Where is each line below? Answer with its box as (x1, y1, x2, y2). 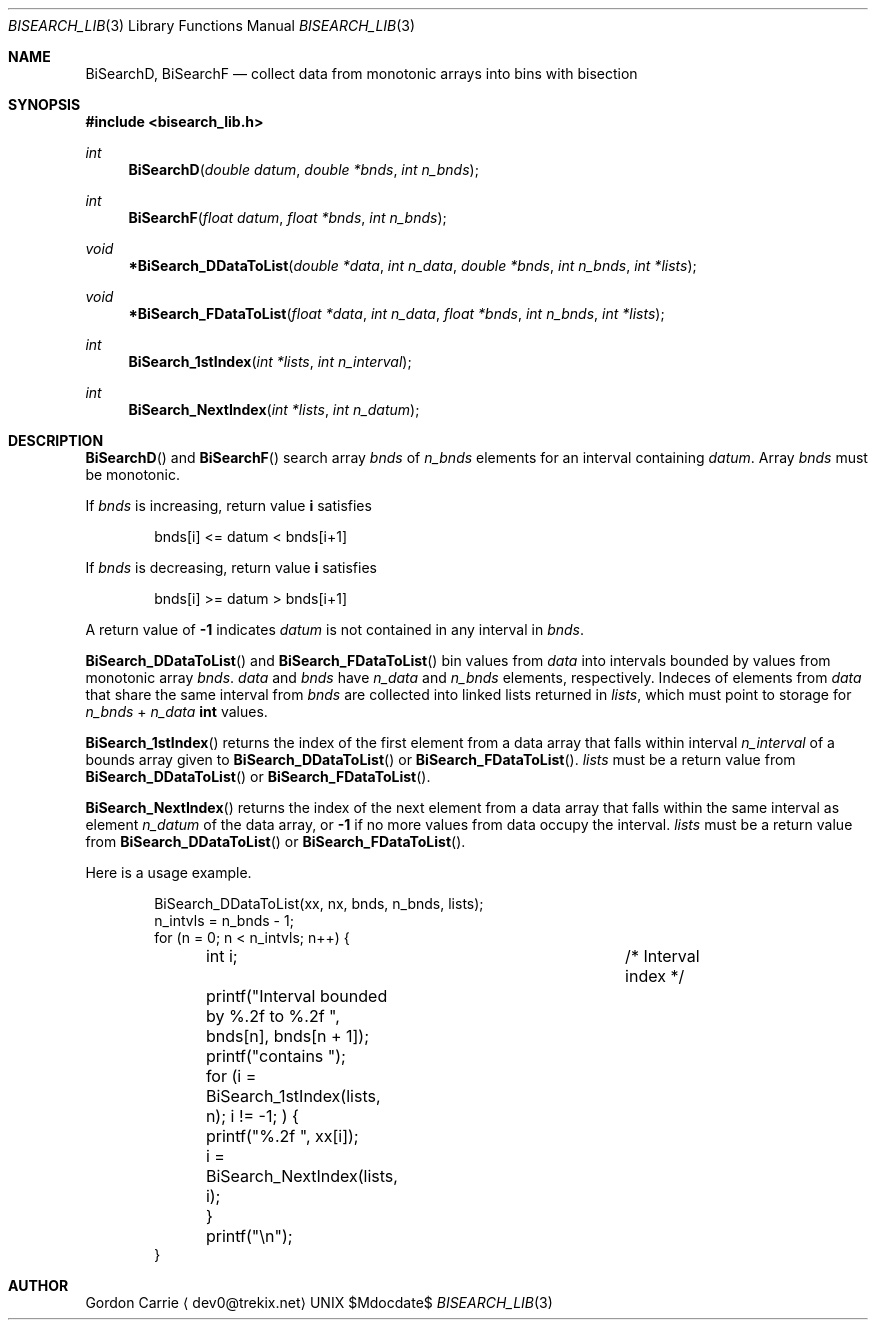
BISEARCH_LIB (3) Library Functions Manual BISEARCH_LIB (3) (8, 17, 416, 34)
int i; (205, 946, 238, 966)
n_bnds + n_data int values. (85, 703, 268, 720)
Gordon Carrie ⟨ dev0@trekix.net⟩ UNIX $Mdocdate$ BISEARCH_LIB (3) (85, 1294, 553, 1311)
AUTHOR (8, 1277, 69, 1294)
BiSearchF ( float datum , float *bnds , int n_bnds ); (128, 209, 447, 226)
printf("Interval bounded (205, 986, 388, 1006)
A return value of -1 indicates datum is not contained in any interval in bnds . (85, 621, 585, 638)
